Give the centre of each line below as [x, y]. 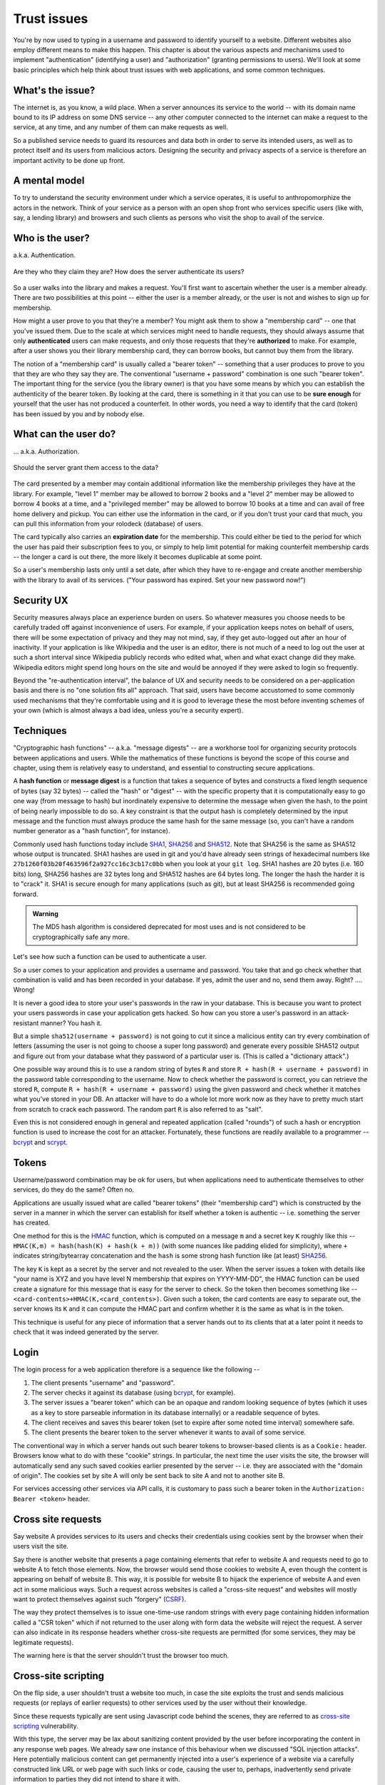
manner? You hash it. [71, 1023]
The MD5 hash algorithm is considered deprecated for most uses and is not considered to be [169, 927]
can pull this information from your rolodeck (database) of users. [108, 523]
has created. [31, 1223]
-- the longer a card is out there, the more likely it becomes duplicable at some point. [138, 557]
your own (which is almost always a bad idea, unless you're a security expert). [128, 710]
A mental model [49, 181]
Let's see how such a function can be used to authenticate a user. [110, 957]
